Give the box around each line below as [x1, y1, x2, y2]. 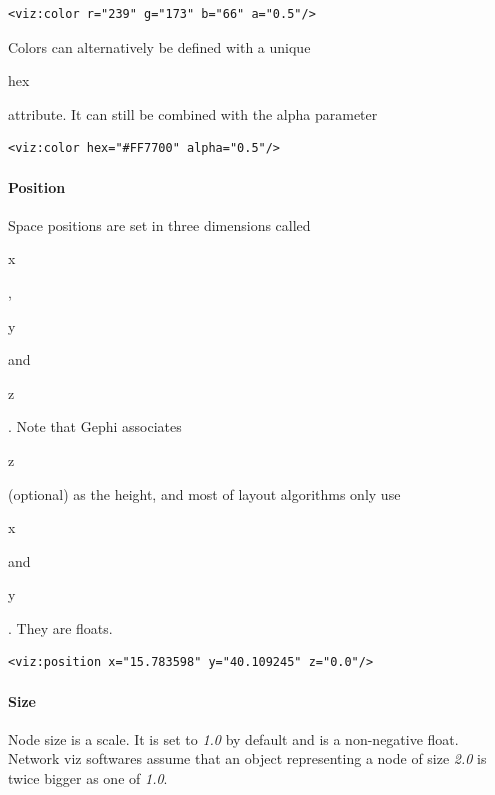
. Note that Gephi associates [8, 416, 182, 437]
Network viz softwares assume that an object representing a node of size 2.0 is [8, 748, 487, 769]
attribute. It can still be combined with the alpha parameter [8, 103, 378, 124]
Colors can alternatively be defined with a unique [8, 36, 311, 57]
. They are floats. [8, 617, 113, 638]
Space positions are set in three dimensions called [8, 214, 311, 235]
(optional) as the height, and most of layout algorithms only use [8, 483, 401, 504]
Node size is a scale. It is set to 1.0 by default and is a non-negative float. [8, 728, 459, 749]
